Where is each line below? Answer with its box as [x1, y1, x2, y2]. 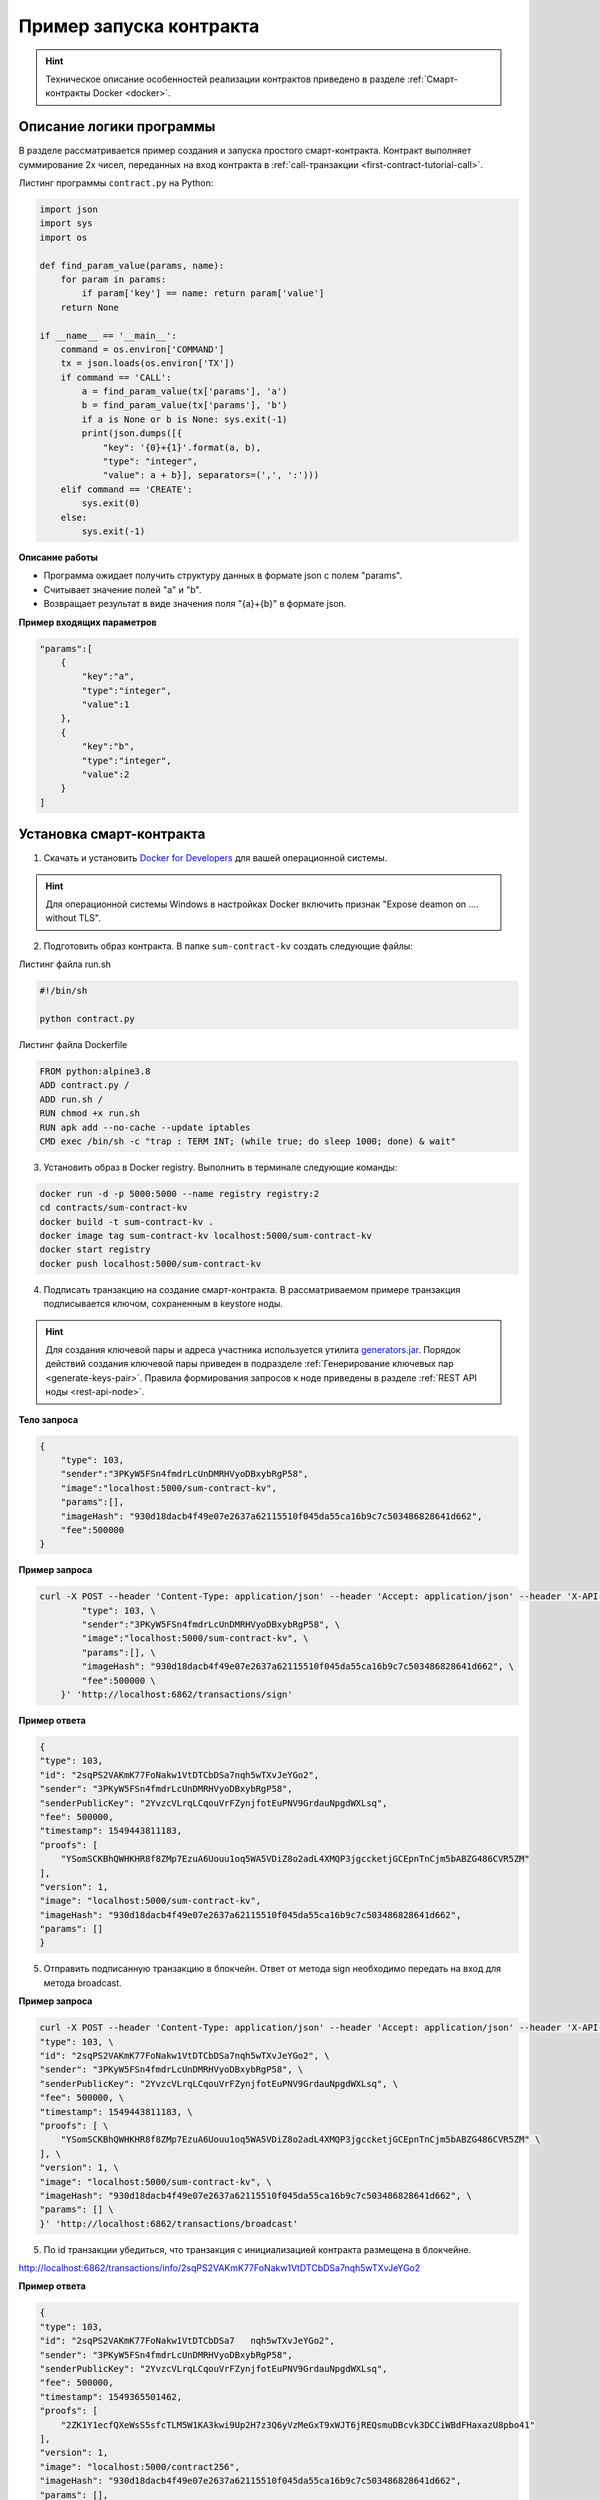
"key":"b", [81, 741, 135, 752]
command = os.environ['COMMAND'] [60, 343, 225, 355]
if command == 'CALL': [60, 371, 172, 383]
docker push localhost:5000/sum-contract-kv [39, 1258, 262, 1269]
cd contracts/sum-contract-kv [39, 1202, 188, 1214]
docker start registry [39, 1244, 151, 1255]
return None [60, 301, 120, 313]
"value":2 [81, 769, 130, 780]
